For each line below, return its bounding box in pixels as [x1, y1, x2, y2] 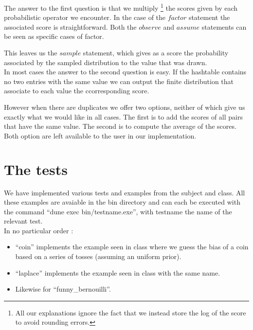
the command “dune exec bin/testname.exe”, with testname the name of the [4, 206, 232, 216]
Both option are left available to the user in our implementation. [4, 130, 197, 140]
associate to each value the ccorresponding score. [4, 86, 149, 96]
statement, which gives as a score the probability [83, 48, 229, 58]
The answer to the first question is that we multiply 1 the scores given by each [4, 1, 238, 13]
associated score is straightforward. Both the [4, 21, 137, 32]
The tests [4, 159, 68, 179]
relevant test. [4, 216, 43, 226]
